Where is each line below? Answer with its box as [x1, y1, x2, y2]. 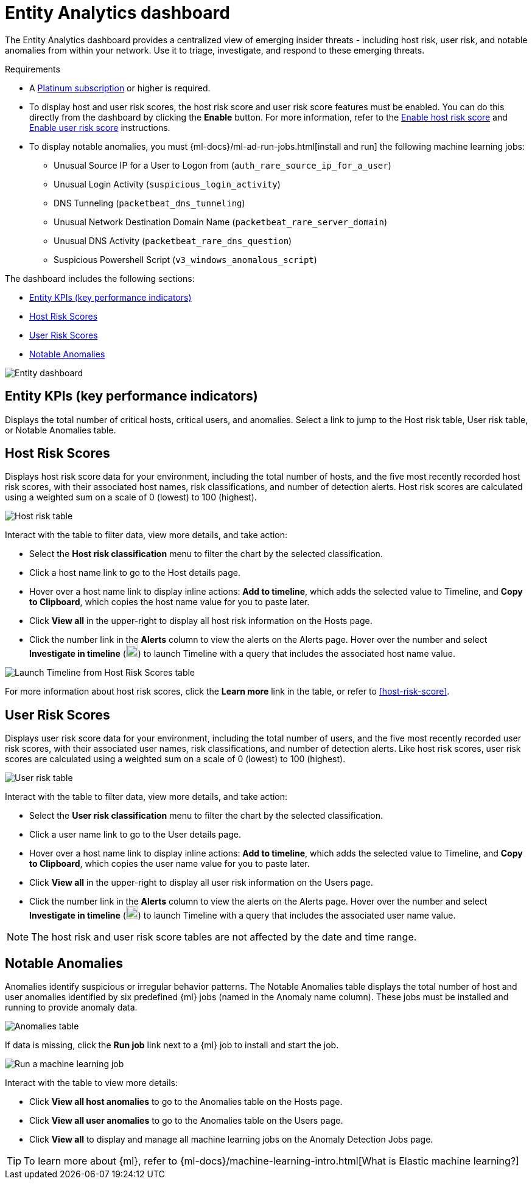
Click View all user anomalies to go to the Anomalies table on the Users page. [29, 1115, 343, 1126]
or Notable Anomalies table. [5, 424, 116, 435]
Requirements [5, 63, 60, 74]
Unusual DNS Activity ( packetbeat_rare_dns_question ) [54, 235, 292, 246]
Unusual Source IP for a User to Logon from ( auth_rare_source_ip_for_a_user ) [54, 159, 391, 170]
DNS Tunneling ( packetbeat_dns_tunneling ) [54, 197, 245, 208]
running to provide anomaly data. [5, 1002, 138, 1013]
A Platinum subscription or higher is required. [29, 82, 211, 93]
